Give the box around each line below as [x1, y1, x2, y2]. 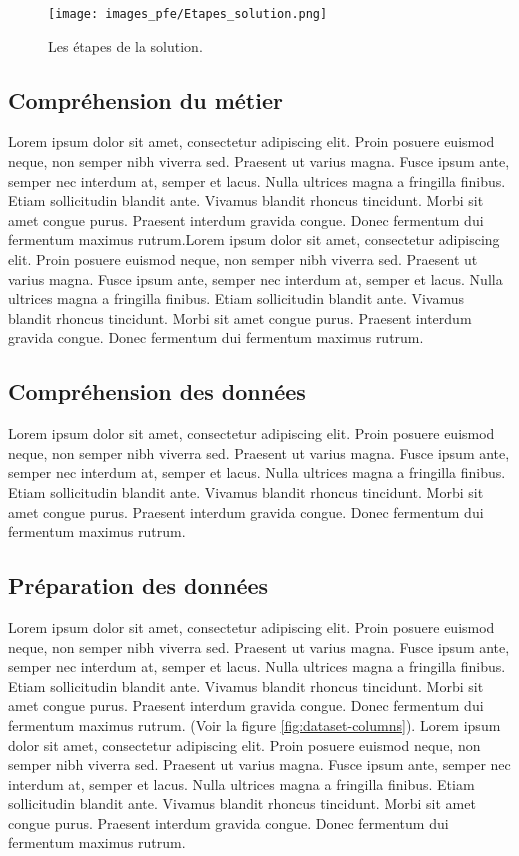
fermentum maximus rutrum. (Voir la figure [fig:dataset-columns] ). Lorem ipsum [8, 714, 501, 735]
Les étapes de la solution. [48, 35, 203, 56]
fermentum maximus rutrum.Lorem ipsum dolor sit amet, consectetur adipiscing [8, 229, 500, 250]
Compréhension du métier [8, 84, 283, 115]
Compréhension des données [8, 376, 306, 407]
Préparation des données [8, 570, 269, 601]
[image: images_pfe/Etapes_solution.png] [48, 7, 328, 21]
